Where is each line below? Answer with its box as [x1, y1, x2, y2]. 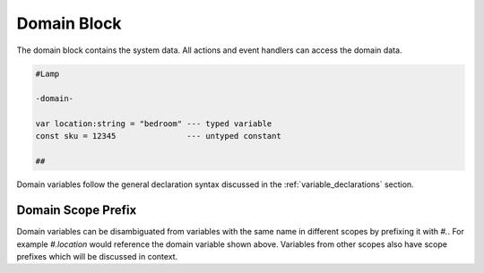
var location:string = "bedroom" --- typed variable [35, 119, 272, 129]
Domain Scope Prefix [16, 202, 137, 218]
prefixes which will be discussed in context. [16, 251, 178, 261]
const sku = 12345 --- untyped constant [35, 131, 281, 141]
